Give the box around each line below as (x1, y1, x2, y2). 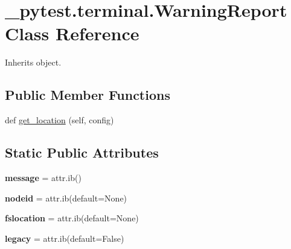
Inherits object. (5, 56, 62, 69)
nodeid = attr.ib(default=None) (5, 191, 127, 204)
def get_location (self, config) (5, 114, 114, 126)
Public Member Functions (5, 85, 170, 104)
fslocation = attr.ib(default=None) (5, 212, 139, 224)
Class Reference (5, 21, 139, 46)
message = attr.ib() (5, 171, 82, 183)
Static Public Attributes (5, 143, 159, 162)
